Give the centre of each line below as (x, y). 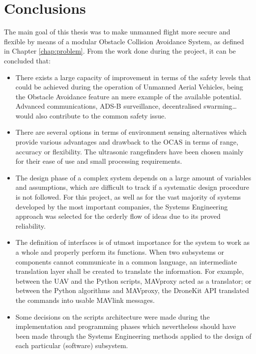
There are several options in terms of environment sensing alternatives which (131, 132)
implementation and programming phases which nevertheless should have (126, 326)
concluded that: (27, 60)
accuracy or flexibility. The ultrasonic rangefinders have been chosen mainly (129, 151)
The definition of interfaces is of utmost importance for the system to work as (132, 242)
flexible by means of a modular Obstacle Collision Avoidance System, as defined (124, 41)
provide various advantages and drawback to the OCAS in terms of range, (127, 142)
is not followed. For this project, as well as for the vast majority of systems (128, 197)
